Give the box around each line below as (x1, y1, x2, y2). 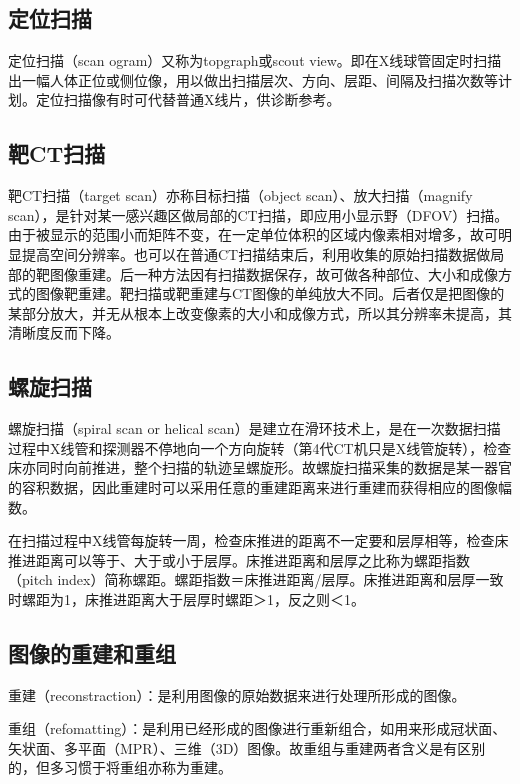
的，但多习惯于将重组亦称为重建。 (8, 757, 232, 778)
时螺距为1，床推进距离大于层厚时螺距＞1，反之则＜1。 (8, 588, 365, 609)
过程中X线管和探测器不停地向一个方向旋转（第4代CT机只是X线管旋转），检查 (8, 437, 512, 458)
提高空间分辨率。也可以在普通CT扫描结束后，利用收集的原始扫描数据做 (21, 243, 491, 264)
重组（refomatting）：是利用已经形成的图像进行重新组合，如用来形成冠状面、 (8, 718, 507, 739)
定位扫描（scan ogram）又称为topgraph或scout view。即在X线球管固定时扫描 (8, 50, 502, 71)
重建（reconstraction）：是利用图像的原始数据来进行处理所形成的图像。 (8, 684, 466, 705)
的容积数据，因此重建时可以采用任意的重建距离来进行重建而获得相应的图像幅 (8, 476, 512, 497)
